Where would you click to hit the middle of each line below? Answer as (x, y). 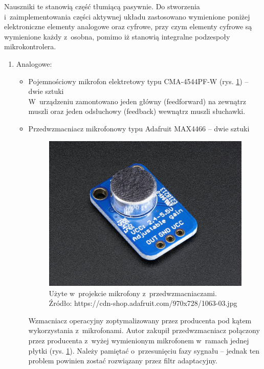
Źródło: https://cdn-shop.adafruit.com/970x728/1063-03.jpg (143, 303)
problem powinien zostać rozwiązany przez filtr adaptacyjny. (123, 361)
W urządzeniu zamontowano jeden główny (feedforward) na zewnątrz (137, 101)
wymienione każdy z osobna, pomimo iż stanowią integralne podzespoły (117, 36)
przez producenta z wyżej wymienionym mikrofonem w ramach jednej (139, 340)
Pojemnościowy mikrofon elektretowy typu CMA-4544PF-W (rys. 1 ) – (138, 81)
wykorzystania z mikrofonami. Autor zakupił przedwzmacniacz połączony (144, 330)
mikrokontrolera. (30, 46)
